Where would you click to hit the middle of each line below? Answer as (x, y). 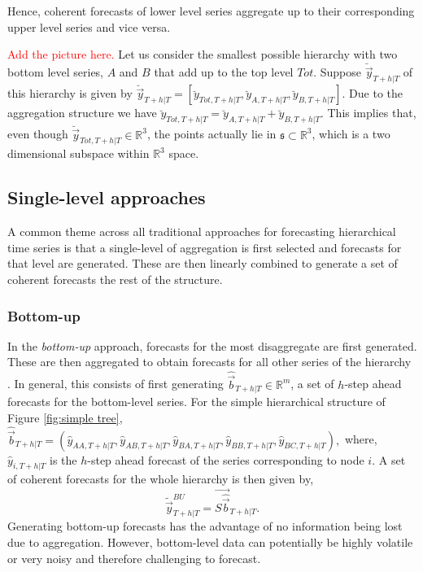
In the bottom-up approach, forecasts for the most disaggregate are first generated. (212, 345)
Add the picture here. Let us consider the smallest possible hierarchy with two (203, 54)
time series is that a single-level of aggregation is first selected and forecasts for (205, 247)
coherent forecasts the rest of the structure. (115, 279)
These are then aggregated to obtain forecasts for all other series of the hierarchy (209, 362)
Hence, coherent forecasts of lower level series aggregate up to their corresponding (211, 11)
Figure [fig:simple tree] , (65, 417)
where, (361, 439)
